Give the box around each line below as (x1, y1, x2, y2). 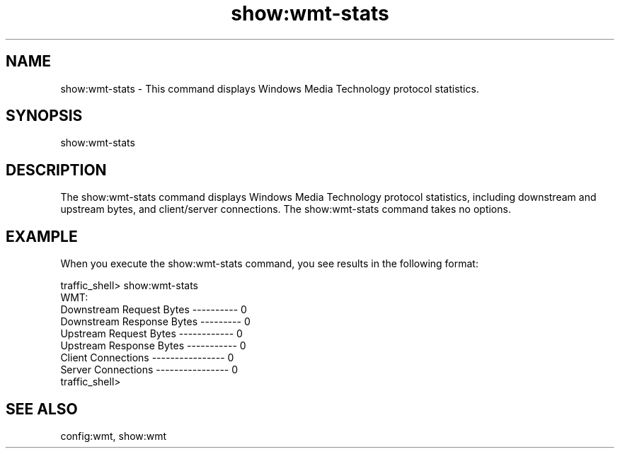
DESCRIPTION (6, 161, 107, 179)
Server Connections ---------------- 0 (60, 363, 239, 376)
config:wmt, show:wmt (60, 429, 167, 442)
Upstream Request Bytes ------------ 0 (60, 327, 243, 340)
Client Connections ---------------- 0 (60, 351, 234, 364)
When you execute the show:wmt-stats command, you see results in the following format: (60, 257, 478, 270)
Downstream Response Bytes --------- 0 (60, 315, 251, 328)
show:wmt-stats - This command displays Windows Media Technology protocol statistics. (60, 82, 479, 95)
